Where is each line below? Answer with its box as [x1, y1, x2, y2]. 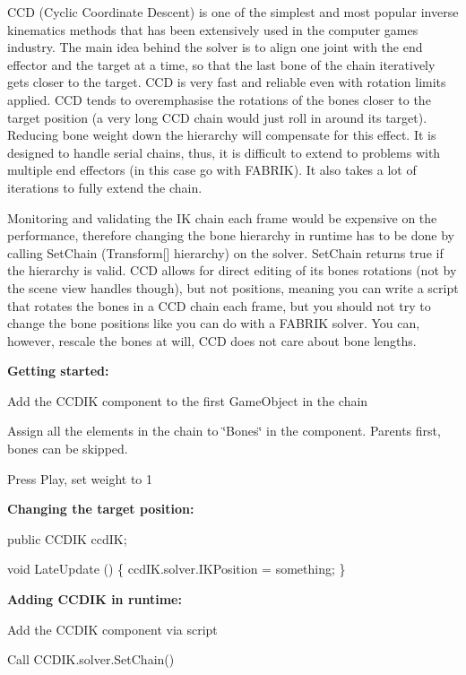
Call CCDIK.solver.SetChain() [7, 650, 175, 669]
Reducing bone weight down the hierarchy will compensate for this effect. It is [7, 125, 436, 144]
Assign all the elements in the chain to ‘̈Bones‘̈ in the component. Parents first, [7, 421, 441, 440]
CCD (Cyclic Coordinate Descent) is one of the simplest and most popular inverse [7, 3, 459, 21]
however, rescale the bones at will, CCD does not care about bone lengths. [7, 331, 417, 350]
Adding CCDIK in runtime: [7, 590, 182, 609]
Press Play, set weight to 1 [7, 469, 153, 488]
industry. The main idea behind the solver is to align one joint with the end [7, 38, 423, 56]
